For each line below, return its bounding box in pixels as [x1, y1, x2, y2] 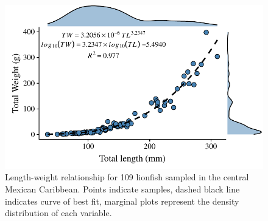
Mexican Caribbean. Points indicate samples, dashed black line [5, 183, 240, 195]
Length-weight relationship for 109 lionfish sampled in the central [5, 171, 249, 183]
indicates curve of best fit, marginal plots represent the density [5, 194, 239, 207]
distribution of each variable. [5, 206, 112, 219]
